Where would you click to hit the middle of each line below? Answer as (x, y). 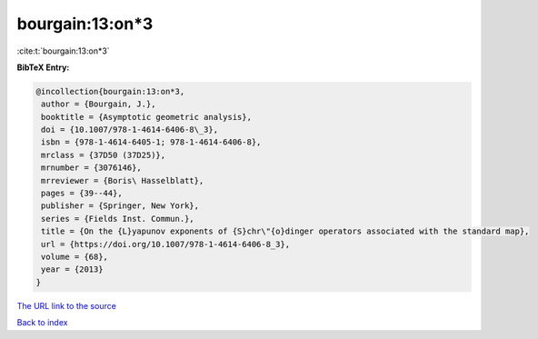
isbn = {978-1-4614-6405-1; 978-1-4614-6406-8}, (151, 142)
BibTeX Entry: (43, 67)
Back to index (42, 323)
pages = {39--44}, (82, 194)
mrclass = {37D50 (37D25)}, (104, 155)
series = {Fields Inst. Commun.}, (118, 219)
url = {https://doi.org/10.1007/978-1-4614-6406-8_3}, (166, 244)
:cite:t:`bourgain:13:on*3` (63, 51)
